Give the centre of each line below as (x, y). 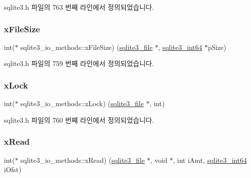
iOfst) (13, 169)
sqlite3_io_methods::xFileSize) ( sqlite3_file (86, 47)
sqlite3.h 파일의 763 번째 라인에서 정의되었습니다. (79, 7)
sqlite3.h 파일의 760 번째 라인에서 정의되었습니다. (79, 120)
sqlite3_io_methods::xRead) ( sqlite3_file (83, 160)
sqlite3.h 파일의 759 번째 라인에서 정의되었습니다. (79, 63)
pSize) (217, 47)
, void (159, 160)
